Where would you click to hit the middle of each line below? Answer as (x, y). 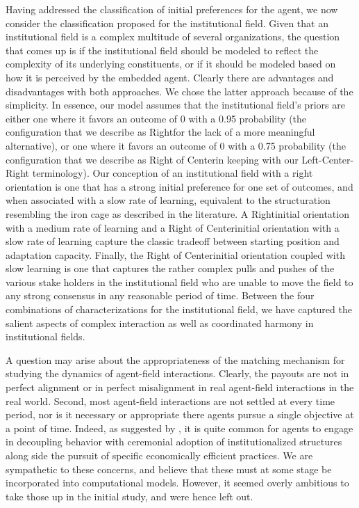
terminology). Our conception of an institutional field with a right (173, 173)
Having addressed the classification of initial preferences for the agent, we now (172, 9)
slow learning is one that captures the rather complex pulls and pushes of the (170, 268)
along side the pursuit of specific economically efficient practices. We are (159, 455)
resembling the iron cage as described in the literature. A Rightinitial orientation (177, 213)
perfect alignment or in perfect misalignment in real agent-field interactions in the (180, 387)
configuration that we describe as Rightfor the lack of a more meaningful (160, 132)
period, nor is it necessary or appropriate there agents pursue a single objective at (180, 414)
